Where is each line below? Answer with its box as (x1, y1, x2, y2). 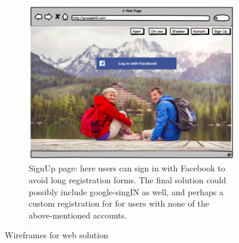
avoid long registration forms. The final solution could (29, 173, 226, 186)
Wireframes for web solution (5, 229, 108, 241)
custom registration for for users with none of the (29, 197, 209, 210)
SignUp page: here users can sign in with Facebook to (29, 162, 225, 174)
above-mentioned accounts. (29, 208, 127, 221)
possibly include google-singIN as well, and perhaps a (29, 185, 223, 198)
